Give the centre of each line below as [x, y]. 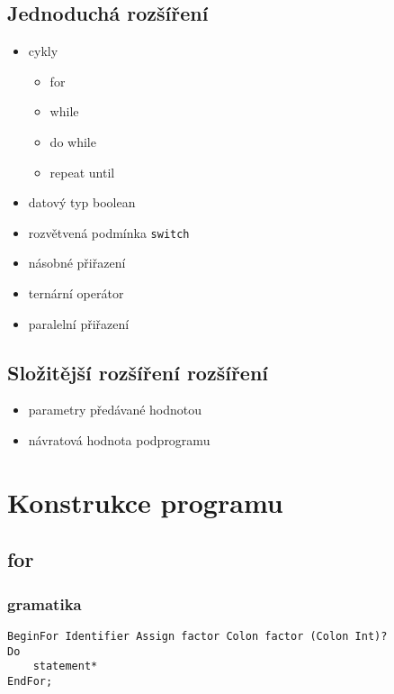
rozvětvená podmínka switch [109, 232]
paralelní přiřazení [79, 323]
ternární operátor [76, 293]
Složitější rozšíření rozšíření [138, 372]
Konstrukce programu [145, 502]
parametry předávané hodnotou [115, 410]
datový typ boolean [82, 202]
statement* [65, 667]
